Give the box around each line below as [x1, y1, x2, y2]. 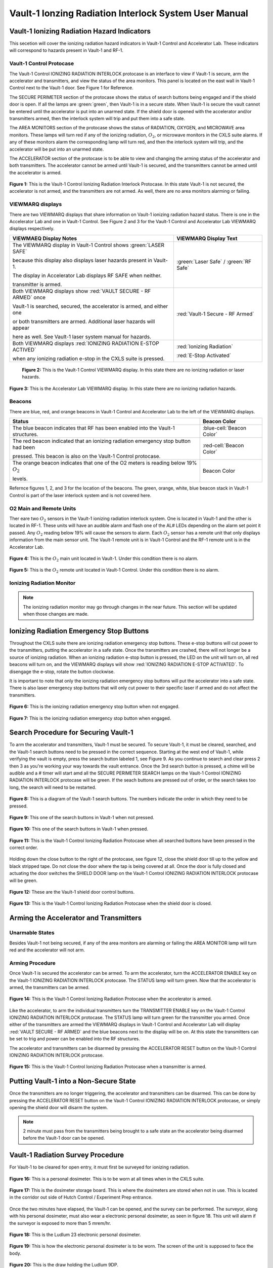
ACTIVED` [12, 346, 36, 353]
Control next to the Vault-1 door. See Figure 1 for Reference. [9, 85, 133, 91]
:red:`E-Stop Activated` [176, 351, 232, 359]
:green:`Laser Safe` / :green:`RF [176, 258, 252, 265]
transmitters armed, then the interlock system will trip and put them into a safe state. [9, 115, 186, 121]
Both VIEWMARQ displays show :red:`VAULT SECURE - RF [12, 287, 151, 294]
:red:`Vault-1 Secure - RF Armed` [176, 310, 254, 317]
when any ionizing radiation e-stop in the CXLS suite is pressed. [12, 355, 165, 362]
